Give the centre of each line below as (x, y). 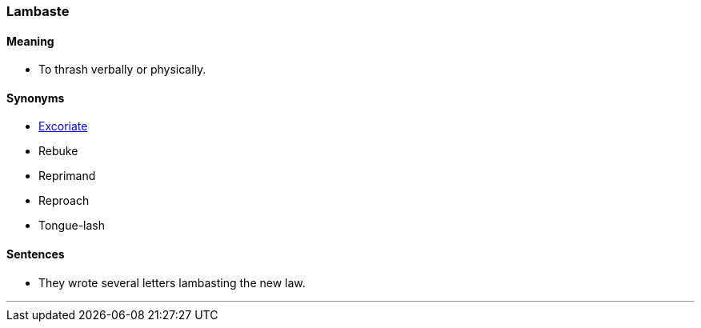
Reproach (64, 201)
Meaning (30, 41)
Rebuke (58, 151)
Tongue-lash (72, 226)
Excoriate (63, 126)
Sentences (36, 254)
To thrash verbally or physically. (122, 70)
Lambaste (38, 11)
